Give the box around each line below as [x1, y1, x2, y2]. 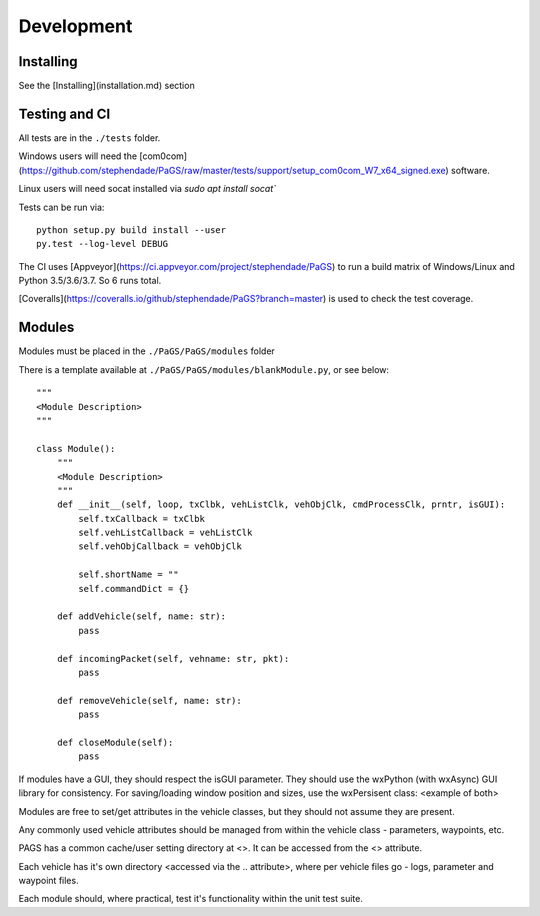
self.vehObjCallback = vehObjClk [78, 541, 242, 552]
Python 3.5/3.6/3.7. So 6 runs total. [18, 275, 162, 287]
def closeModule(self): [56, 736, 174, 748]
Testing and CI [18, 105, 111, 122]
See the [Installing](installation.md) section [18, 80, 195, 92]
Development [18, 15, 133, 37]
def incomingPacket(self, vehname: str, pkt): [56, 653, 290, 664]
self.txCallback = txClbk [78, 513, 205, 524]
